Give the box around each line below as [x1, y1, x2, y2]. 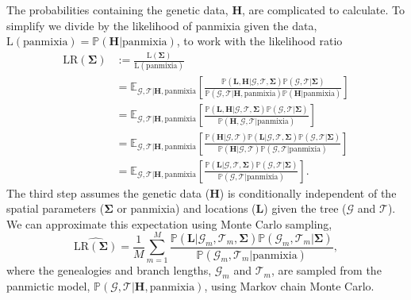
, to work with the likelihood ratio [176, 33, 343, 49]
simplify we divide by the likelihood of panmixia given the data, [6, 17, 317, 33]
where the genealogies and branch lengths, [6, 262, 212, 279]
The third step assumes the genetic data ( [6, 184, 210, 201]
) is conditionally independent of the [219, 184, 397, 201]
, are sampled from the [271, 262, 382, 279]
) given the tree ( [263, 200, 347, 217]
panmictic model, [6, 278, 90, 294]
